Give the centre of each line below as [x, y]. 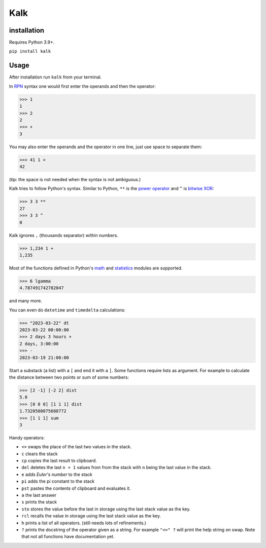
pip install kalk [30, 51]
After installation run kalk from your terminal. [55, 77]
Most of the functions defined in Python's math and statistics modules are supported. [96, 268]
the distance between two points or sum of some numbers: [69, 377]
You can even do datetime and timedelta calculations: [67, 310]
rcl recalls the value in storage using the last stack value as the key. [91, 516]
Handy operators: [27, 437]
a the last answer [39, 495]
